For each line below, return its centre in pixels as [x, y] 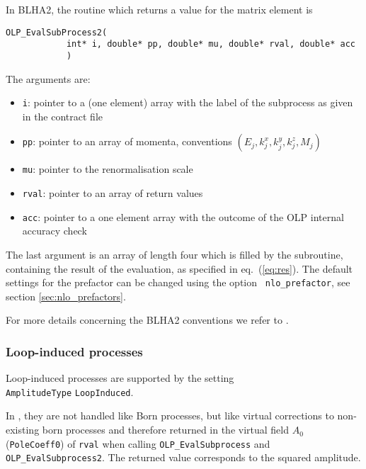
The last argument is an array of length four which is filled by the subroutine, [175, 254]
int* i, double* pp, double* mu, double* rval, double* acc [211, 44]
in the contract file [63, 116]
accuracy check [55, 231]
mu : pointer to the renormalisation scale [108, 169]
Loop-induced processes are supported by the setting [120, 378]
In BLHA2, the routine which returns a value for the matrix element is [159, 9]
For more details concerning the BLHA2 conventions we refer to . [147, 320]
